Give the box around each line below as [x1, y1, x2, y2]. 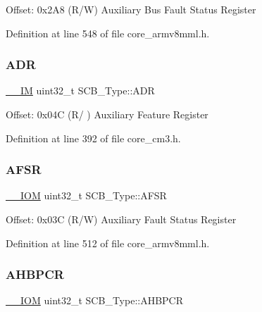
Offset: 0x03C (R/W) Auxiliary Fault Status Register [6, 212, 237, 226]
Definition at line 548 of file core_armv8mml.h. [6, 25, 210, 40]
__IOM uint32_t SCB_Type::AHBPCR [6, 293, 184, 308]
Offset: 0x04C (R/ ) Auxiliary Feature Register [6, 107, 208, 121]
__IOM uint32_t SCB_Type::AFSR [6, 188, 167, 203]
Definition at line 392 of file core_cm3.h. [6, 130, 181, 145]
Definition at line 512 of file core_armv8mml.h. [6, 235, 210, 250]
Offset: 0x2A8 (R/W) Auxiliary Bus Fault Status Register [6, 2, 256, 16]
